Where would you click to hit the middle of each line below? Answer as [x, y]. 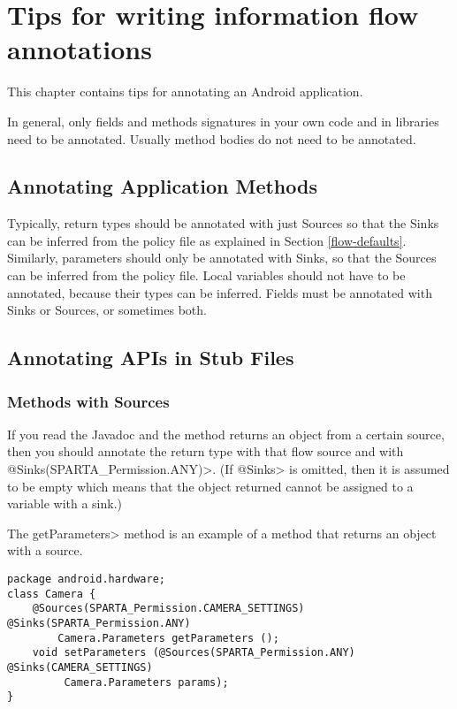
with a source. [45, 550]
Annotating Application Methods [162, 186]
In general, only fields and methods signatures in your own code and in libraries [223, 121]
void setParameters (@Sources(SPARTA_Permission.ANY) [194, 653]
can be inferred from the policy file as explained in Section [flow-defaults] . [207, 240]
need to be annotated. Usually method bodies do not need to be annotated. [212, 138]
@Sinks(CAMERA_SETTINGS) [80, 667]
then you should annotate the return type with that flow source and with [206, 451]
